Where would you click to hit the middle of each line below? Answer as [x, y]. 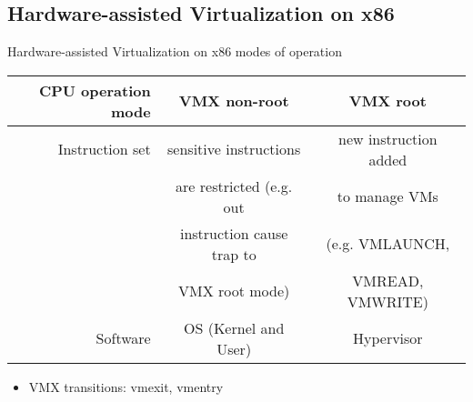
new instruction [388, 138]
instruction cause [234, 233]
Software [123, 338]
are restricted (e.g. [234, 186]
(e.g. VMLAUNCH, [388, 244]
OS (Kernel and [234, 327]
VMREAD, [388, 280]
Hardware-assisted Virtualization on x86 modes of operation [175, 51]
